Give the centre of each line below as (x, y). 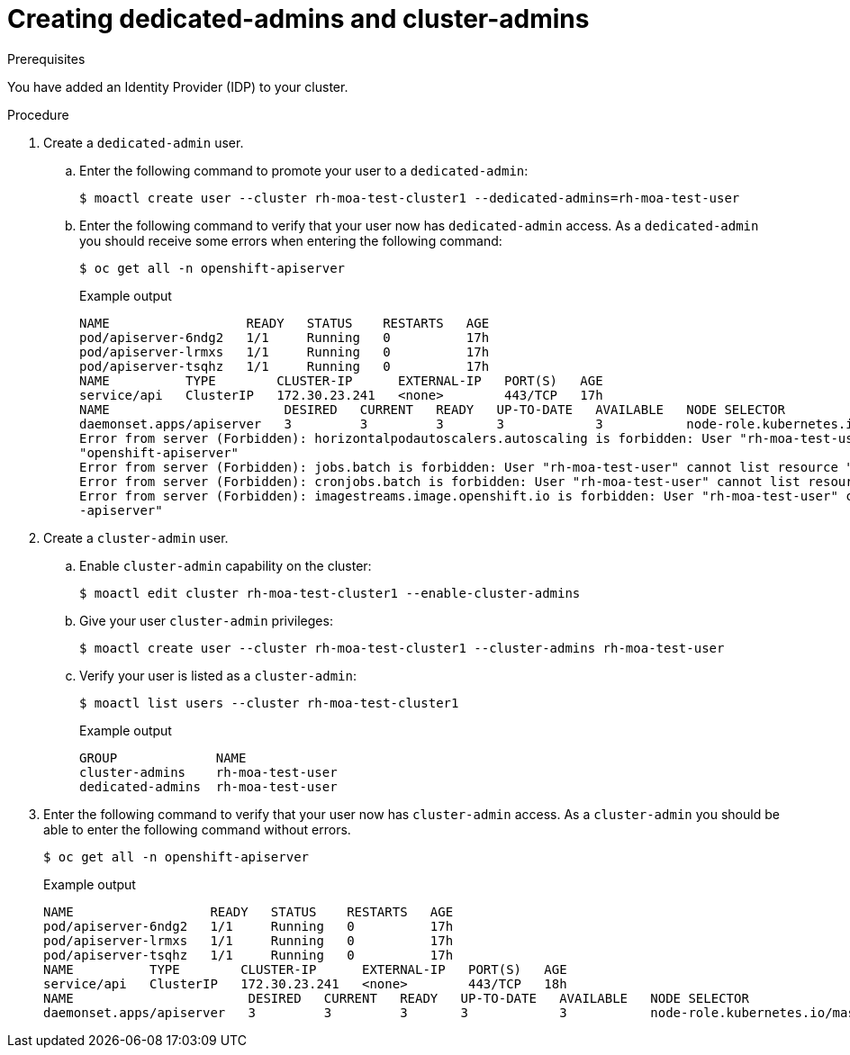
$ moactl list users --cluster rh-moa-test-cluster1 (269, 703)
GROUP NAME (163, 757)
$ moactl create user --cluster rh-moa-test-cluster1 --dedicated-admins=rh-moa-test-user (410, 198)
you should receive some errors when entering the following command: (291, 240)
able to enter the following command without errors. (197, 829)
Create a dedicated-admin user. (144, 142)
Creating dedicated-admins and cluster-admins (298, 19)
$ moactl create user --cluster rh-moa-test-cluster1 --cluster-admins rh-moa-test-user (402, 648)
